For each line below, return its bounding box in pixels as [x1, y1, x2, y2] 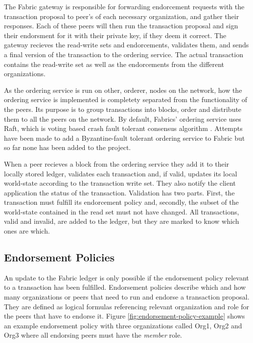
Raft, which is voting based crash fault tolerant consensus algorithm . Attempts [4, 123, 243, 133]
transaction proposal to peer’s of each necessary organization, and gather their [4, 11, 239, 21]
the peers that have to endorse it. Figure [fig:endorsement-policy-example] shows [4, 311, 245, 321]
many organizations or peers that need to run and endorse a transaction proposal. [4, 292, 250, 302]
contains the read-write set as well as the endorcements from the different [4, 59, 225, 69]
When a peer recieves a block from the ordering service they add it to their [4, 158, 230, 169]
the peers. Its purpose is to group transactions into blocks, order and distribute [4, 104, 242, 114]
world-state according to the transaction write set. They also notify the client [4, 178, 236, 188]
